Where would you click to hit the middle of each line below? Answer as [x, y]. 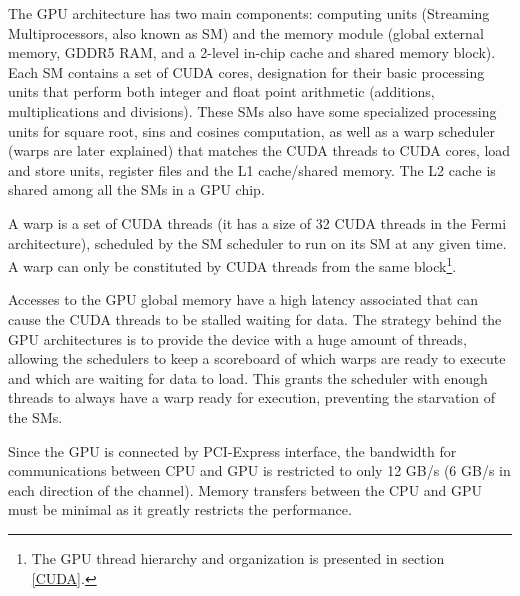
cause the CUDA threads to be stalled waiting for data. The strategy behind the [255, 318]
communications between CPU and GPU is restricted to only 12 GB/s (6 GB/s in [259, 470]
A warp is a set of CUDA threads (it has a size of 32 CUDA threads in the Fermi [257, 222]
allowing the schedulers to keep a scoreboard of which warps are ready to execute [257, 358]
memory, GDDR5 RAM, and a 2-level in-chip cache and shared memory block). [252, 52]
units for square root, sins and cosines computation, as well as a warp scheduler [251, 130]
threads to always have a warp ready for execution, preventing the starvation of [251, 397]
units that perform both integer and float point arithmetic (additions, [221, 91]
